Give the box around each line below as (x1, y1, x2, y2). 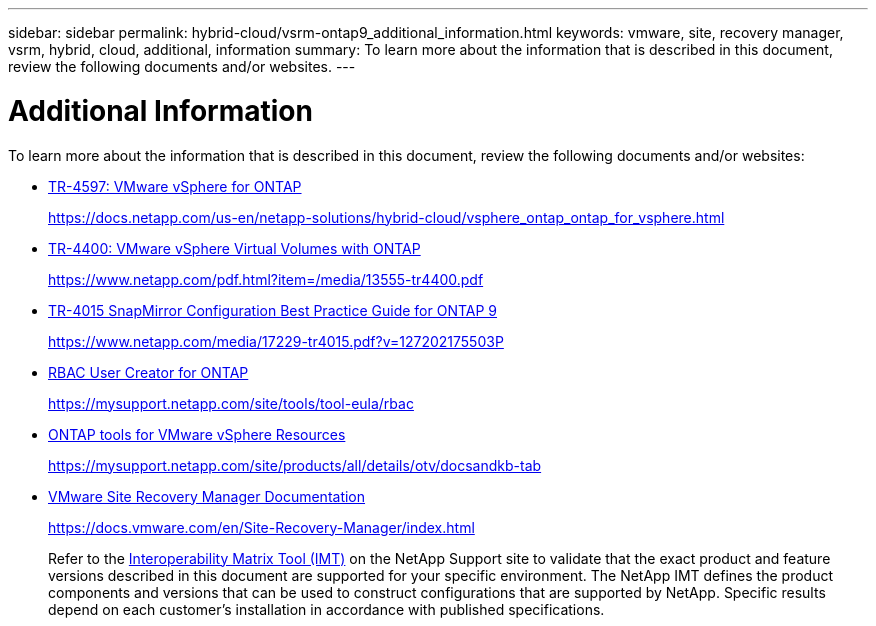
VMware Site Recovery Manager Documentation (48, 487, 366, 505)
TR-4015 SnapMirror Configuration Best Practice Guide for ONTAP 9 (48, 301, 498, 319)
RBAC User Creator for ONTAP (48, 363, 249, 381)
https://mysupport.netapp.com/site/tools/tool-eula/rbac (48, 394, 414, 412)
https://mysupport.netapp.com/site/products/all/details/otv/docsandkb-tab (48, 456, 542, 474)
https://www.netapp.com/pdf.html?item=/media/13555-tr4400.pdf (48, 270, 484, 288)
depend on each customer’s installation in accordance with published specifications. (48, 600, 605, 618)
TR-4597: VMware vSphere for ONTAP (48, 177, 302, 195)
